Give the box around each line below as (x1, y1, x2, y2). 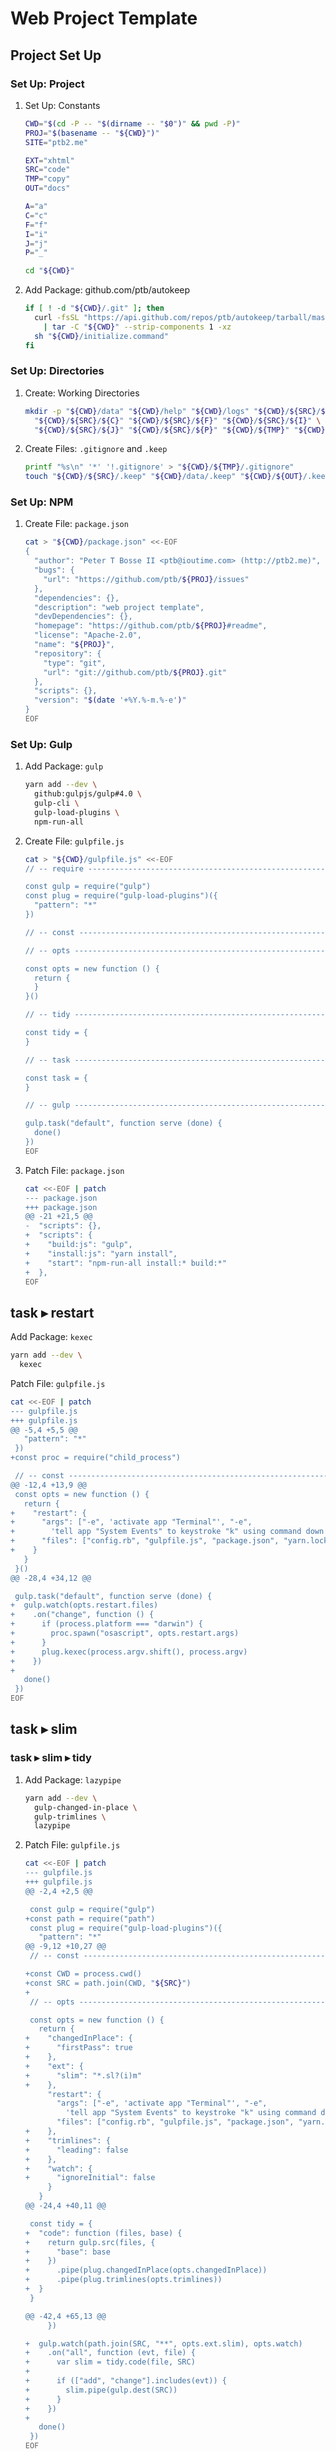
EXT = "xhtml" (24, 155, 75, 166)
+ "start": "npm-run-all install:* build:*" (24, 1258, 227, 1268)
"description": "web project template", (34, 602, 205, 612)
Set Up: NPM (10, 495, 74, 509)
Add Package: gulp (24, 760, 104, 772)
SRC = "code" (24, 165, 71, 175)
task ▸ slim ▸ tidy (10, 1751, 92, 1765)
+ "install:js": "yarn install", (24, 1248, 178, 1259)
